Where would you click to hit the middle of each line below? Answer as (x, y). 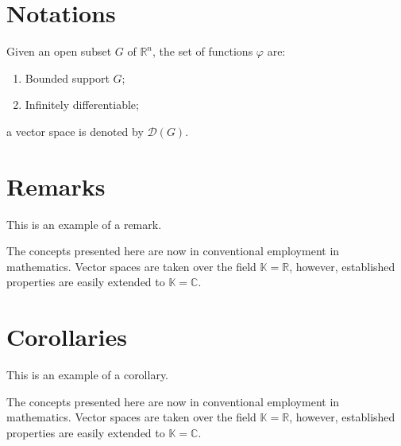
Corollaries (67, 337)
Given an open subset (59, 51)
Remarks (56, 186)
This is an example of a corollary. (88, 375)
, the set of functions (203, 51)
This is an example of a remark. (84, 224)
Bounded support (67, 78)
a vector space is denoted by (75, 131)
